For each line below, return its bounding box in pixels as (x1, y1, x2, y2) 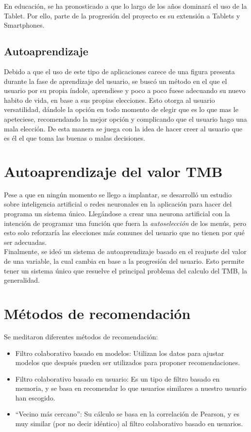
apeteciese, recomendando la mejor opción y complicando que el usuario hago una (4, 113, 247, 124)
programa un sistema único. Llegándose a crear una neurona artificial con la (4, 208, 230, 219)
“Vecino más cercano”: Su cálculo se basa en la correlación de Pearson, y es (15, 409, 239, 419)
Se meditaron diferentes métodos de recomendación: (4, 331, 158, 341)
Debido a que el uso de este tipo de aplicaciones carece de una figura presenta (4, 66, 235, 76)
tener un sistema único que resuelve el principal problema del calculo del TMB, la (4, 265, 248, 275)
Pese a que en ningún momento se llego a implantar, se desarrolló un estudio (4, 189, 232, 199)
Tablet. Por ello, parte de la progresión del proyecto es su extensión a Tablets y (4, 10, 240, 20)
